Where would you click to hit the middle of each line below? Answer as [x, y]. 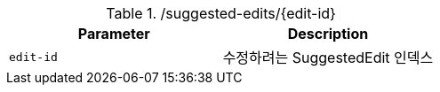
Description [328, 34]
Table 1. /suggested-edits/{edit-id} [221, 13]
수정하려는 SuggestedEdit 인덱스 [328, 57]
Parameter [114, 34]
